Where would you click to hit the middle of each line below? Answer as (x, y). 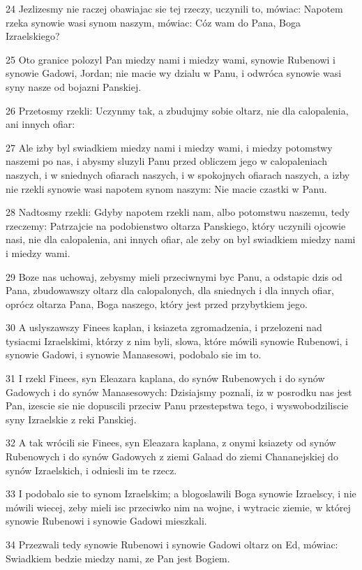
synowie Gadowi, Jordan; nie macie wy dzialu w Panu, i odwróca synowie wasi (174, 73)
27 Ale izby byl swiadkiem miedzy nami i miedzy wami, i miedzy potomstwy (169, 147)
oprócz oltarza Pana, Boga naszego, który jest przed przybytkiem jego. (157, 304)
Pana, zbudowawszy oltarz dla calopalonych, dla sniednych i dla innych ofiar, (170, 290)
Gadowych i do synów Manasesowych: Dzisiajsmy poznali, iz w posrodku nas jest (179, 392)
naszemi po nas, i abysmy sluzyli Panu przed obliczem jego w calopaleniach (166, 161)
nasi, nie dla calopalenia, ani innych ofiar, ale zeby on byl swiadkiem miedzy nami (181, 239)
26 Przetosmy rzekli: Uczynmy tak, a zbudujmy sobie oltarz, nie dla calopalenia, (177, 110)
